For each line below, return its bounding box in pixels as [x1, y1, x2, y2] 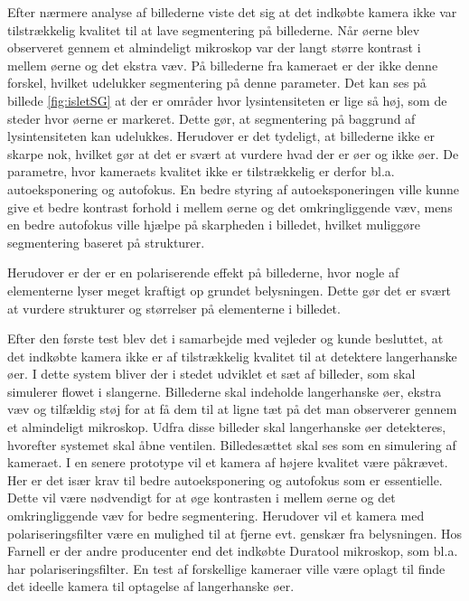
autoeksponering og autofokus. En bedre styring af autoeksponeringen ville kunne [7, 179, 460, 198]
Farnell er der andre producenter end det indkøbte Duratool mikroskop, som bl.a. [7, 541, 458, 560]
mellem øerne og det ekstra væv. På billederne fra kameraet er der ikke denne [7, 55, 438, 74]
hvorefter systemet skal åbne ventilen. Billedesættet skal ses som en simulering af [7, 435, 456, 454]
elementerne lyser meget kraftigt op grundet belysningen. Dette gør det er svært [7, 280, 452, 299]
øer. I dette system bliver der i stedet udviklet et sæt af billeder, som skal [7, 364, 416, 383]
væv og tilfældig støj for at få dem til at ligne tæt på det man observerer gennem [7, 399, 457, 418]
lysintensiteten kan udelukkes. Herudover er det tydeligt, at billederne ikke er [7, 127, 435, 146]
